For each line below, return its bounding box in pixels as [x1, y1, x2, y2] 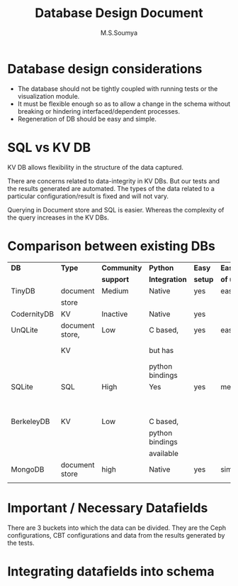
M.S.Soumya [100, 28, 138, 37]
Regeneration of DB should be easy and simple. [17, 114, 157, 123]
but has [148, 345, 174, 355]
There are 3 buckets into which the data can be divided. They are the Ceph [7, 523, 227, 532]
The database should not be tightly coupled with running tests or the [17, 84, 218, 93]
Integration [148, 274, 187, 284]
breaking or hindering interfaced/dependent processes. [17, 107, 181, 115]
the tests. [7, 538, 35, 547]
